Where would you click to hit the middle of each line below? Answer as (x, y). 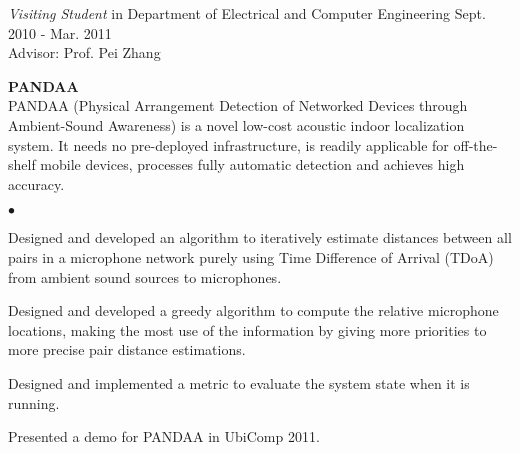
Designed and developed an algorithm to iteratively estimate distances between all (260, 237)
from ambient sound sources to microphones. (145, 276)
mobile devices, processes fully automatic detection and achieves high (252, 164)
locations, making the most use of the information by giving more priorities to (247, 329)
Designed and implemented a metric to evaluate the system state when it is (239, 382)
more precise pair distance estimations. (127, 349)
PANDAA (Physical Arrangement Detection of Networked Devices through (238, 105)
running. (34, 402)
